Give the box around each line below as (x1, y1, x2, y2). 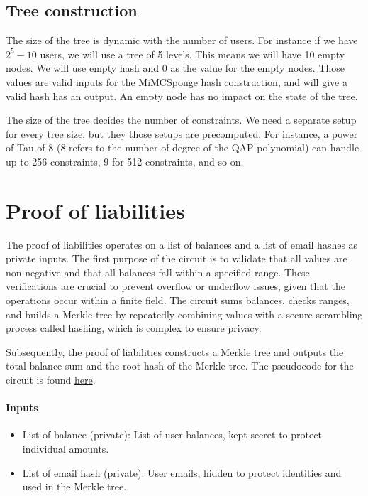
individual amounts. (22, 441, 109, 455)
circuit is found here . (6, 372, 96, 387)
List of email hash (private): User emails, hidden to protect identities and (22, 465, 342, 480)
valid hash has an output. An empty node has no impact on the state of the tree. (6, 88, 358, 103)
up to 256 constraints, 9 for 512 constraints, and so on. (6, 153, 244, 168)
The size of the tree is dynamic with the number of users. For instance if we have (6, 33, 358, 48)
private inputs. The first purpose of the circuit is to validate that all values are (6, 251, 347, 266)
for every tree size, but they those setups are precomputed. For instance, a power (6, 126, 358, 141)
